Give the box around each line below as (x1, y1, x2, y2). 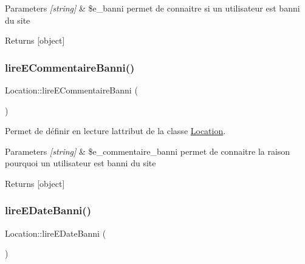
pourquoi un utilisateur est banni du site (5, 157, 156, 169)
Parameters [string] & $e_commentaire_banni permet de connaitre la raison (5, 144, 290, 157)
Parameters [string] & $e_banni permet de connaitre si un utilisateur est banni (5, 2, 300, 14)
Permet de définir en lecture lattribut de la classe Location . (5, 124, 226, 137)
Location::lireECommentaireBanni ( (5, 84, 138, 96)
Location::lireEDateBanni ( (5, 226, 106, 239)
